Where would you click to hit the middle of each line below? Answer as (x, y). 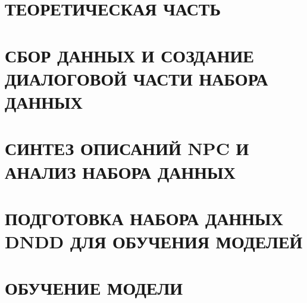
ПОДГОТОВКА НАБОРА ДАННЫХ (144, 218)
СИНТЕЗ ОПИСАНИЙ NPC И (127, 148)
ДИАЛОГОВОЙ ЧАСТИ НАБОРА (137, 78)
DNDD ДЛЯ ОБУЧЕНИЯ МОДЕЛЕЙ (154, 242)
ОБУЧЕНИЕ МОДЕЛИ (94, 288)
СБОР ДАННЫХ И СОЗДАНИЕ (129, 55)
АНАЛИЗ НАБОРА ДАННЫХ (120, 171)
